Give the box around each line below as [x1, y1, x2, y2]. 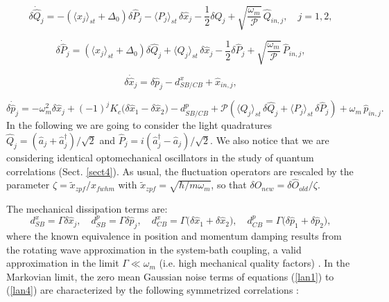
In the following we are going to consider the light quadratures [6, 118, 272, 132]
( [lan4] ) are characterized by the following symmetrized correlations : [6, 283, 299, 297]
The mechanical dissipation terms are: [6, 201, 168, 215]
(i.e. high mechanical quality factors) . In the [159, 256, 350, 270]
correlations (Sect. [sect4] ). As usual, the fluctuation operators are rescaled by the [6, 163, 354, 178]
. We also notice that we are [210, 132, 329, 147]
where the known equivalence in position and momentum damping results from [6, 228, 342, 242]
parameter [6, 177, 50, 192]
